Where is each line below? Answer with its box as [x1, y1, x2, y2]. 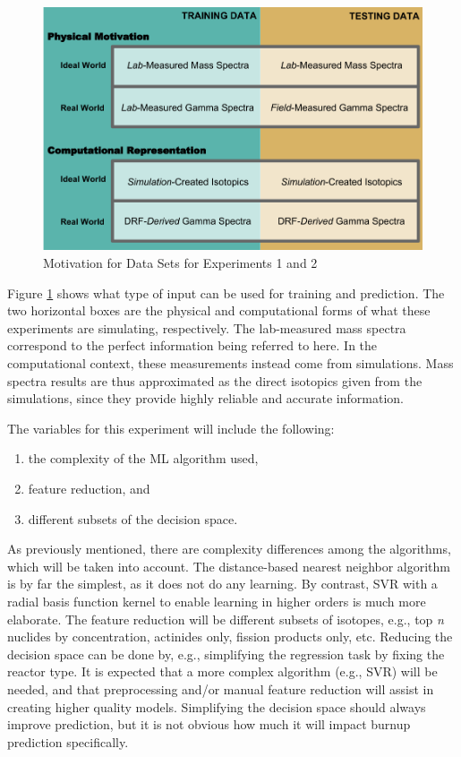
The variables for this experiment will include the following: [7, 418, 335, 437]
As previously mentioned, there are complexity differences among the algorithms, [7, 539, 451, 558]
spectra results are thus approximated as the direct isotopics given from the [7, 371, 423, 390]
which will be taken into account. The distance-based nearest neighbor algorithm [7, 556, 451, 575]
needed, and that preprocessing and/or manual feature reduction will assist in [7, 679, 434, 698]
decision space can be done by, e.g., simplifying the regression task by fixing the [7, 644, 445, 663]
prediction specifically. [7, 732, 129, 751]
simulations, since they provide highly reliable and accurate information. [7, 389, 404, 408]
